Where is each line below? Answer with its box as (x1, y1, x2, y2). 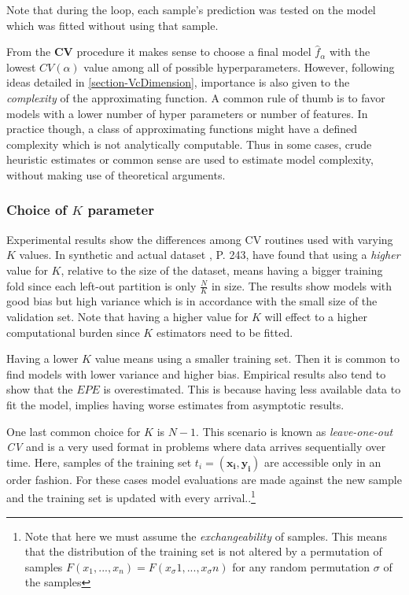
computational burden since (6, 323, 140, 340)
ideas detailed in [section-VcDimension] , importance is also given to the (6, 74, 350, 91)
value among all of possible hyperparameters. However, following (83, 58, 395, 75)
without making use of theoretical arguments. (6, 166, 226, 183)
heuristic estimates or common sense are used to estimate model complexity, (6, 151, 374, 168)
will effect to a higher (264, 308, 367, 324)
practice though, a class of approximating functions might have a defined (6, 120, 357, 137)
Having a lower (6, 350, 79, 367)
